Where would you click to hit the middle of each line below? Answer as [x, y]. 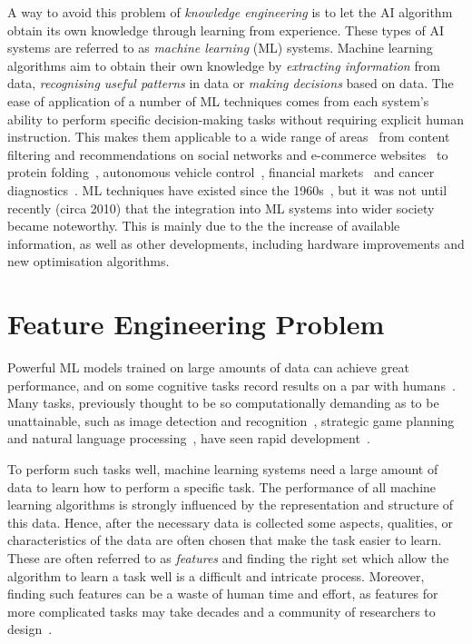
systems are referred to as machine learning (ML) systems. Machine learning [220, 48]
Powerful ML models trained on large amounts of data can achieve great [208, 367]
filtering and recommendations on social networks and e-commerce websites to [228, 154]
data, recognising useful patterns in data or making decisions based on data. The [231, 83]
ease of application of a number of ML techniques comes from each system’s [218, 100]
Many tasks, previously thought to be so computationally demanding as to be [223, 403]
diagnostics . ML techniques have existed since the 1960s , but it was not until [227, 189]
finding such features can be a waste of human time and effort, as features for [223, 594]
